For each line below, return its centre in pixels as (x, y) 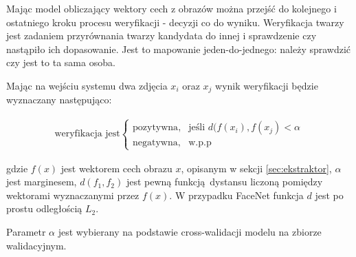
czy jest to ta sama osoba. (61, 62)
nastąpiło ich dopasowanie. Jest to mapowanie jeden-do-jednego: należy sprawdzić (179, 49)
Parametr (26, 231)
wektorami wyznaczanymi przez (73, 195)
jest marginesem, (42, 182)
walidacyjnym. (36, 245)
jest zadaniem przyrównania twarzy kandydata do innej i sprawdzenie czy (162, 35)
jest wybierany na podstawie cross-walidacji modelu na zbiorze (190, 231)
